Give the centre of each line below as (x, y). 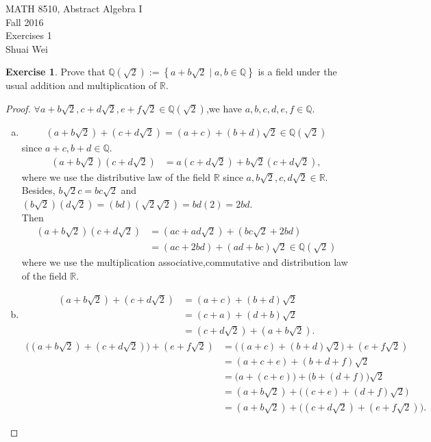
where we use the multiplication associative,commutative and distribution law (185, 262)
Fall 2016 (25, 22)
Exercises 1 (29, 35)
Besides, (38, 190)
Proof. (18, 108)
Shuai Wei (27, 48)
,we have (224, 108)
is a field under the (297, 72)
